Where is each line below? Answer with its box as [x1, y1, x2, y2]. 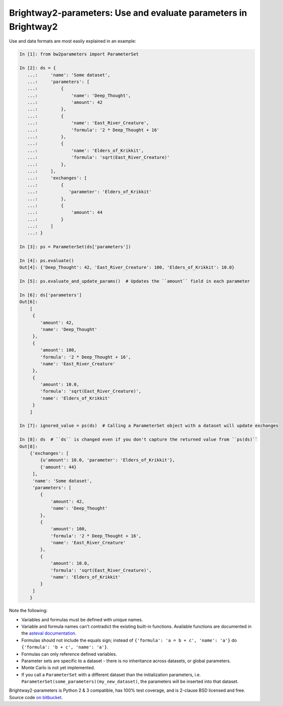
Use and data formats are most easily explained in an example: [9, 38, 136, 44]
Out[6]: [19, 299, 38, 305]
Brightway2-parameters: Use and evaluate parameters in [9, 7, 248, 18]
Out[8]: [19, 443, 38, 449]
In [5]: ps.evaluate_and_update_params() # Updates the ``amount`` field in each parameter [19, 278, 250, 284]
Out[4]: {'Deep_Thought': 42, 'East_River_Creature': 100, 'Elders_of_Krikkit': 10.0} [19, 265, 235, 270]
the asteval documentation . [21, 630, 77, 636]
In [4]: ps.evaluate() [19, 258, 74, 264]
